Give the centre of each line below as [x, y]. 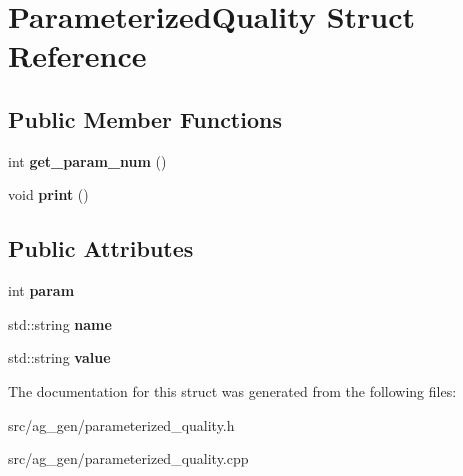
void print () [48, 194]
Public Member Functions [145, 118]
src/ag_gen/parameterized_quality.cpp [128, 458]
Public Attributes [101, 248]
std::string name [60, 323]
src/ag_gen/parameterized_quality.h [121, 424]
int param [41, 290]
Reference [77, 55]
